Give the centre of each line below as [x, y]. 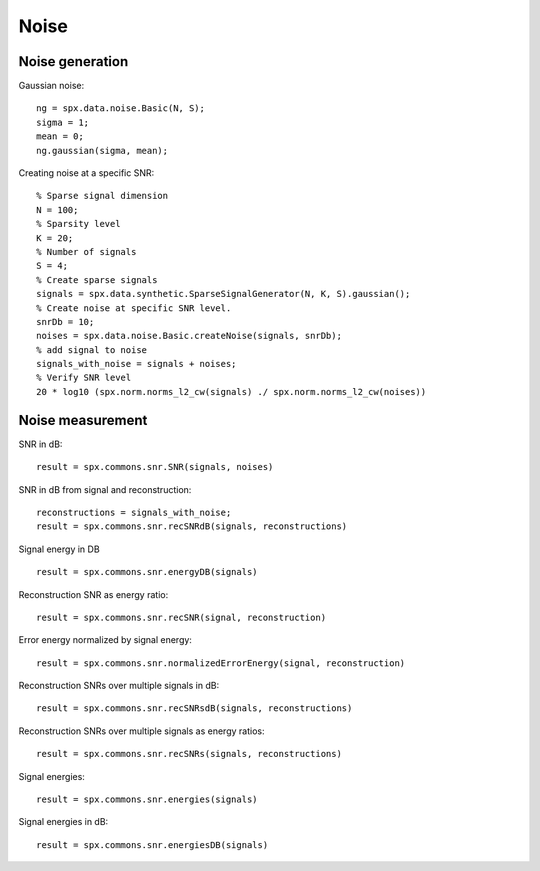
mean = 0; [60, 136]
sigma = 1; [63, 122]
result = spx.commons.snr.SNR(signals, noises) [155, 467]
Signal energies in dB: [63, 822]
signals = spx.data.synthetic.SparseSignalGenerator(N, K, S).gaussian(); [223, 294]
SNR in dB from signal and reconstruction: [105, 489]
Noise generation [73, 61]
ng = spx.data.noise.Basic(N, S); [120, 108]
